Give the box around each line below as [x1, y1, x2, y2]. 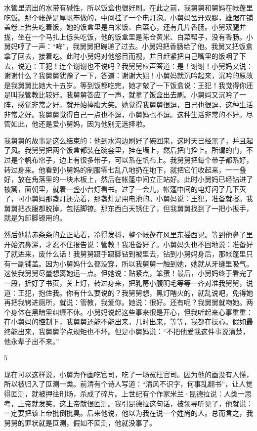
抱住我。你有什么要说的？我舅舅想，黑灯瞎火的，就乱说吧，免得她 [38, 287, 253, 298]
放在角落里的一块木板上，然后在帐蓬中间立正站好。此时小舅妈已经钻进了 [17, 174, 253, 184]
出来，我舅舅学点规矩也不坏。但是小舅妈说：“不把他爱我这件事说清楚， [17, 326, 250, 336]
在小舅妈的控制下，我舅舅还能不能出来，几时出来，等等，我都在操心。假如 [4, 316, 246, 327]
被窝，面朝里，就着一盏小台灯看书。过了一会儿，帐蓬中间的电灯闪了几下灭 [4, 183, 246, 194]
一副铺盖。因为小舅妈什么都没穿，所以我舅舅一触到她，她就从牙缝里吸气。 [10, 258, 253, 268]
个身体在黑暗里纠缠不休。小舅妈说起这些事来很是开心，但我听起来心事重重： [4, 306, 253, 317]
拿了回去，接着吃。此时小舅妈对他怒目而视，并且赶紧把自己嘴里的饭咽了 [4, 50, 239, 61]
